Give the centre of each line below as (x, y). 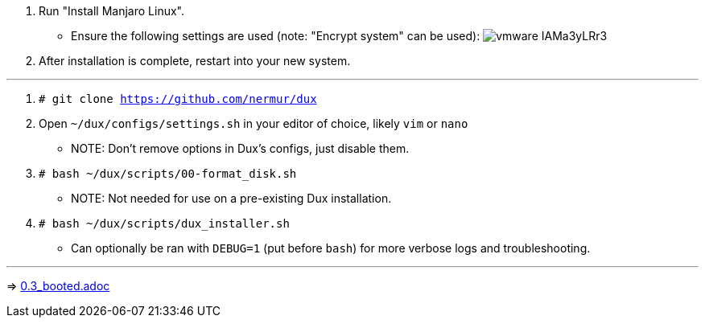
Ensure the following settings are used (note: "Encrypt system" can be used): (276, 36)
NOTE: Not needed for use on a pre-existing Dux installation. (231, 198)
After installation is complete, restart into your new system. (195, 61)
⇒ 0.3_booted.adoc (58, 286)
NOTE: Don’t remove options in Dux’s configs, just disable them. (240, 148)
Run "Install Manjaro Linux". (111, 11)
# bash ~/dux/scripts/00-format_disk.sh (168, 174)
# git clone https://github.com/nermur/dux (178, 99)
